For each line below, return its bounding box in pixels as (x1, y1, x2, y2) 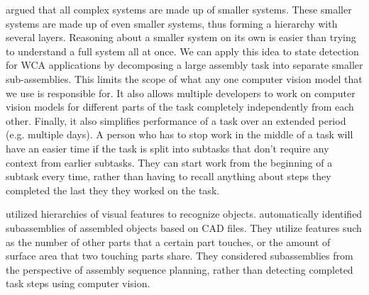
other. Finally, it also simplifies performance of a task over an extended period (6, 113, 346, 128)
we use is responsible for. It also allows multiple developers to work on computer (6, 85, 356, 100)
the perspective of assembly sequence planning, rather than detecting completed (6, 262, 353, 277)
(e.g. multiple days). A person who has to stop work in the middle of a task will (6, 127, 353, 142)
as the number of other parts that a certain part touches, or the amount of (6, 234, 331, 249)
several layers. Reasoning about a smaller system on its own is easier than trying (6, 30, 356, 45)
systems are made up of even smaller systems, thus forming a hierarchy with (6, 16, 338, 30)
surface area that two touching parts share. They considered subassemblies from (6, 248, 353, 263)
